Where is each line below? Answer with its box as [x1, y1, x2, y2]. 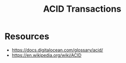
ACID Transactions [43, 3, 122, 15]
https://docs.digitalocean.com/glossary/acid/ [11, 47, 103, 53]
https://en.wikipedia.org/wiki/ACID [11, 52, 82, 58]
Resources [4, 31, 50, 42]
